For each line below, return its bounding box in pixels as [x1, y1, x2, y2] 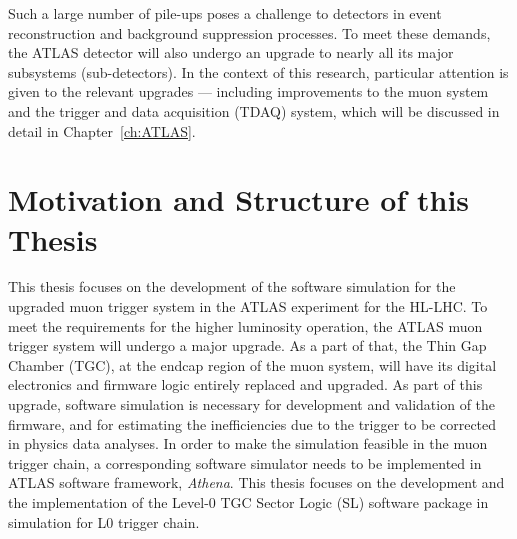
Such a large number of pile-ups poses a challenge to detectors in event [8, 3, 442, 23]
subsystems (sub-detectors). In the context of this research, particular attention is [8, 61, 509, 82]
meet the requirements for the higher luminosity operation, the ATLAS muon [8, 315, 483, 336]
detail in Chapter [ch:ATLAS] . [8, 120, 196, 141]
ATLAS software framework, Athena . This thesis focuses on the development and [8, 472, 505, 493]
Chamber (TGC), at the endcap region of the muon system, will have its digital [8, 354, 497, 375]
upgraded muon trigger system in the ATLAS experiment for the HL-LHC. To [8, 296, 488, 317]
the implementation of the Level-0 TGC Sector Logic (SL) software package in [8, 492, 489, 512]
